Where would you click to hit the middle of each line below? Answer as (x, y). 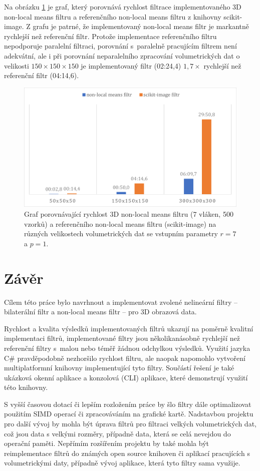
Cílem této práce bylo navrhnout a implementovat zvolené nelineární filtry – (121, 302)
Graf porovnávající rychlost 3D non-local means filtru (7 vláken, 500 (129, 214)
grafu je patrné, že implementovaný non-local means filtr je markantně (141, 26)
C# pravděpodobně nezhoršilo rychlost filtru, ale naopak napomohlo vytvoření (125, 358)
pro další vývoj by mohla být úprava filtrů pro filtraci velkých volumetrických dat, (130, 424)
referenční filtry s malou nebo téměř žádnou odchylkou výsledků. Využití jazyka (127, 348)
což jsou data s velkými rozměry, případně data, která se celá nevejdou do (117, 433)
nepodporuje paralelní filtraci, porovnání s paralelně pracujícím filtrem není (120, 46)
